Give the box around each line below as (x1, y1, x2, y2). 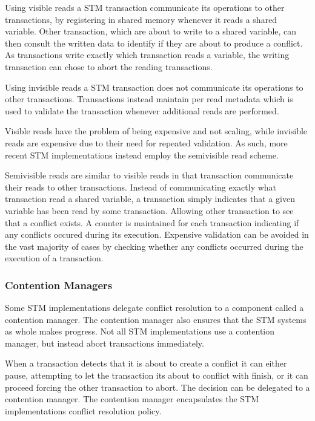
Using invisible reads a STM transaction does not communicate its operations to (5, 80, 303, 93)
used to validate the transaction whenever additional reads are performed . (5, 104, 279, 117)
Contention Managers (5, 277, 113, 292)
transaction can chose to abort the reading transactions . (5, 60, 213, 73)
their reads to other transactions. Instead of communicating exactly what (5, 180, 277, 193)
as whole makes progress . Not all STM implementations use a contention (5, 325, 274, 338)
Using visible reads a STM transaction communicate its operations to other (5, 1, 285, 13)
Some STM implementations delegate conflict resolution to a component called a (5, 301, 304, 314)
